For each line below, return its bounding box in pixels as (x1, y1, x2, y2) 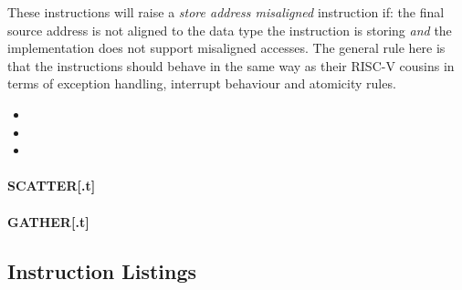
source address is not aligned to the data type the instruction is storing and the (7, 20, 452, 39)
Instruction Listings (7, 256, 197, 285)
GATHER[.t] (7, 212, 89, 231)
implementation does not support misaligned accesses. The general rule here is (7, 38, 446, 57)
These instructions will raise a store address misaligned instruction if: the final (7, 3, 445, 21)
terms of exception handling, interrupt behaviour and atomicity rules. (7, 74, 396, 93)
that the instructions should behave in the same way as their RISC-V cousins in (7, 56, 455, 75)
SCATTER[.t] (7, 176, 96, 195)
